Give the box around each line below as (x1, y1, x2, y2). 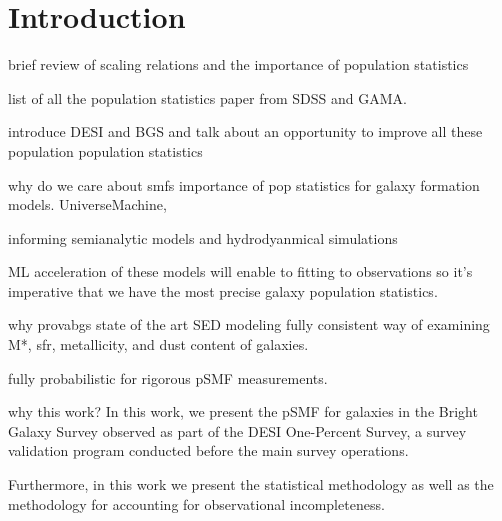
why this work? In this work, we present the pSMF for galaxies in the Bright (8, 401, 478, 422)
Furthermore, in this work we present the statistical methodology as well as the (8, 474, 494, 495)
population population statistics (8, 140, 203, 161)
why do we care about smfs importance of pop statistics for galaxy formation (8, 174, 480, 195)
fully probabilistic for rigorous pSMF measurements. (8, 367, 328, 388)
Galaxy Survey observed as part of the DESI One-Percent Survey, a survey (8, 420, 467, 441)
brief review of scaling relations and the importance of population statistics (8, 54, 469, 75)
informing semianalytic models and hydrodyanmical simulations (8, 227, 398, 248)
